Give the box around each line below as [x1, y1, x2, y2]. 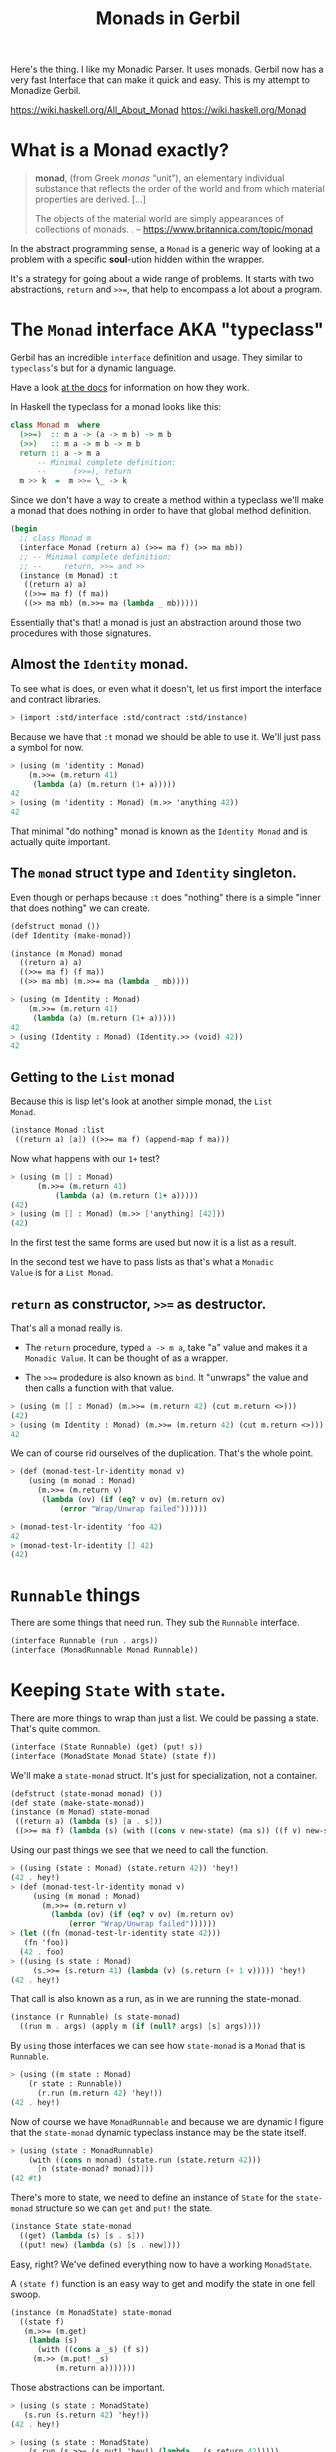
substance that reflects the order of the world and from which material [34, 183, 325, 195]
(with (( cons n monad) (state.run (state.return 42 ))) [28, 2155, 262, 2165]
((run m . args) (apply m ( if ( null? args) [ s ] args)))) [19, 2022, 262, 2032]
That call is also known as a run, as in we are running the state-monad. [10, 1993, 302, 2005]
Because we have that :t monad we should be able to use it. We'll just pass [10, 730, 322, 742]
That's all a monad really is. [10, 1322, 123, 1334]
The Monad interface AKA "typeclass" [10, 318, 324, 341]
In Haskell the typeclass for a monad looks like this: [10, 401, 222, 413]
